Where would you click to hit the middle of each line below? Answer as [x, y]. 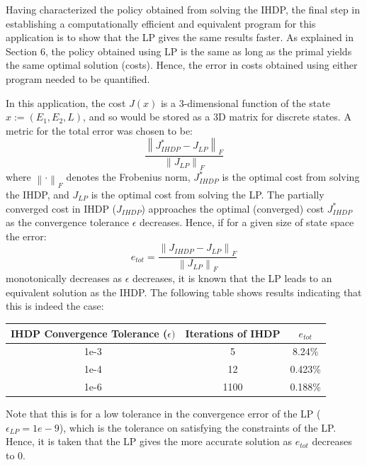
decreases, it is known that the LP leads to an [232, 278]
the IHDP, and [38, 195]
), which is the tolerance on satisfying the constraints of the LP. [198, 427]
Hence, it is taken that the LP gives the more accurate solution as [149, 441]
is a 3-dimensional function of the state [245, 102]
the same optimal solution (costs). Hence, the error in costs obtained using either [182, 65]
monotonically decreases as [64, 278]
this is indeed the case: [55, 306]
